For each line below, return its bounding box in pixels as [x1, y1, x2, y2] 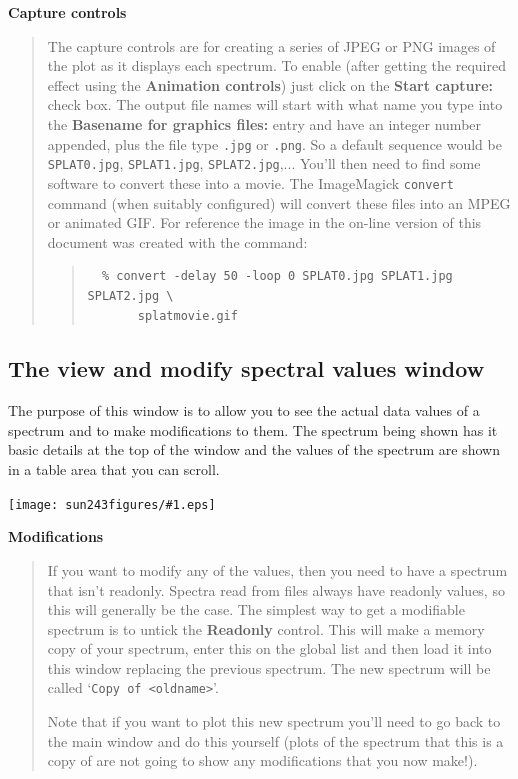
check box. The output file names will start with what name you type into [47, 94, 503, 115]
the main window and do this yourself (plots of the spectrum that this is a [47, 730, 504, 751]
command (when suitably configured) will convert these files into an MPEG [47, 192, 511, 213]
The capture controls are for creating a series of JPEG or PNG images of [47, 35, 496, 56]
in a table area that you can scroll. [8, 459, 220, 480]
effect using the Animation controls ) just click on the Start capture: [47, 74, 493, 95]
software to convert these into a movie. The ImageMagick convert [47, 172, 454, 193]
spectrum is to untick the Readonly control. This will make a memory [47, 618, 485, 639]
